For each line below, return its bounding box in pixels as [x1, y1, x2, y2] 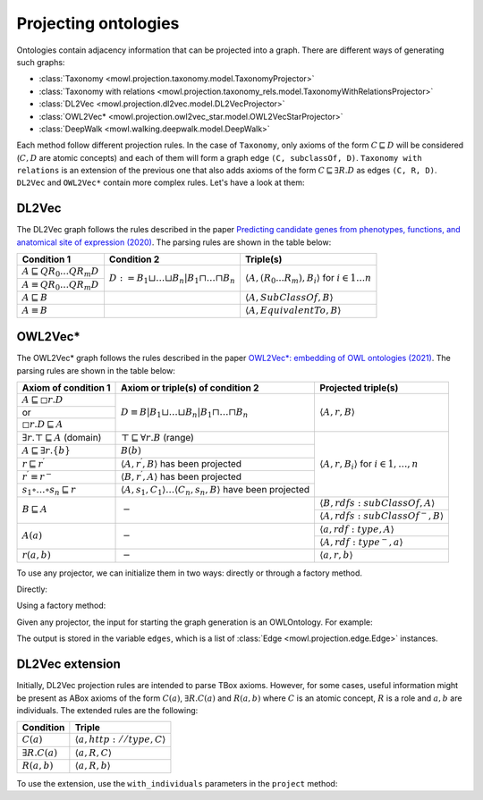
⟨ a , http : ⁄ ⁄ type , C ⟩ [74, 734, 166, 745]
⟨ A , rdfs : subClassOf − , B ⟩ [319, 508, 445, 522]
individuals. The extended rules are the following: [16, 704, 199, 715]
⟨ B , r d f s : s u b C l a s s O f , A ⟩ [319, 497, 436, 509]
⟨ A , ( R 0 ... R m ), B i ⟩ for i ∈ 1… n [244, 271, 372, 286]
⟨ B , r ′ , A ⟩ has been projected [121, 469, 241, 483]
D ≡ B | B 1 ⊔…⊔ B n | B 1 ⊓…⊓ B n [121, 407, 249, 420]
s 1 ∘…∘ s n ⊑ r [21, 484, 76, 498]
